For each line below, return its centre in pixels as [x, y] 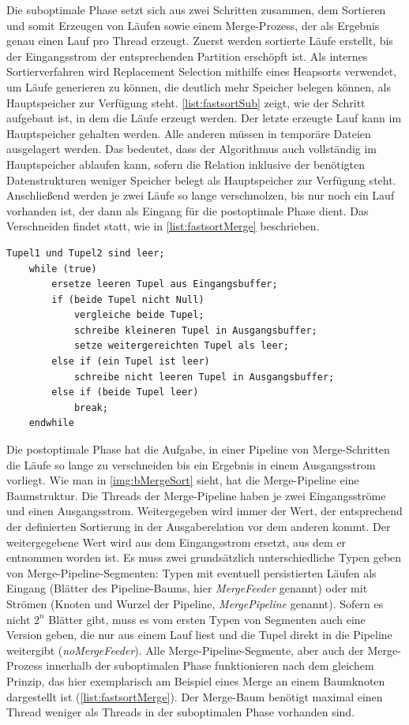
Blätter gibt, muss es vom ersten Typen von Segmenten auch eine [207, 619]
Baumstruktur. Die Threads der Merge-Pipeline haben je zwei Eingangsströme [196, 495]
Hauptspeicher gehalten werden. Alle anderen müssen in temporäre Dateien [189, 133]
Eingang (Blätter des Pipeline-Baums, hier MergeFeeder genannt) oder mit [187, 588]
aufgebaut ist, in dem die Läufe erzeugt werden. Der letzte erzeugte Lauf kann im [204, 118]
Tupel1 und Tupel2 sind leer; [86, 253]
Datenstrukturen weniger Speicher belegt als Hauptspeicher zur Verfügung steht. [201, 179]
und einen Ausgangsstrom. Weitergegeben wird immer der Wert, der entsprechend [204, 511]
